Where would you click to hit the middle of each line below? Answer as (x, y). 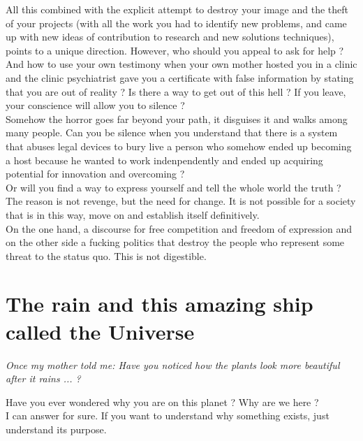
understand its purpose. (56, 429)
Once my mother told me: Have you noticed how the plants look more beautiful (173, 364)
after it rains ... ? (43, 378)
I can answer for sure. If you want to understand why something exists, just (168, 415)
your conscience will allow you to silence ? (95, 105)
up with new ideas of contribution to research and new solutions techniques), (170, 37)
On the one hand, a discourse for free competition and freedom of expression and (179, 228)
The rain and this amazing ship (160, 304)
